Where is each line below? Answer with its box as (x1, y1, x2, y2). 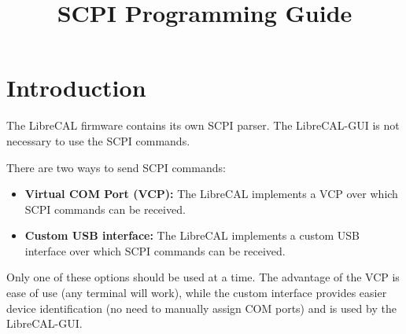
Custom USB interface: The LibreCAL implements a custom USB (24, 227, 360, 244)
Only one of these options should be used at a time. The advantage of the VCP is (6, 269, 400, 285)
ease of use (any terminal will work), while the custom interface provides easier (6, 284, 387, 301)
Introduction (6, 72, 146, 104)
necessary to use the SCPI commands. (6, 132, 190, 149)
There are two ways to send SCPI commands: (6, 159, 226, 175)
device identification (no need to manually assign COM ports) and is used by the (6, 299, 397, 316)
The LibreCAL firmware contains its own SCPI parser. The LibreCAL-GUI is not (6, 117, 400, 134)
